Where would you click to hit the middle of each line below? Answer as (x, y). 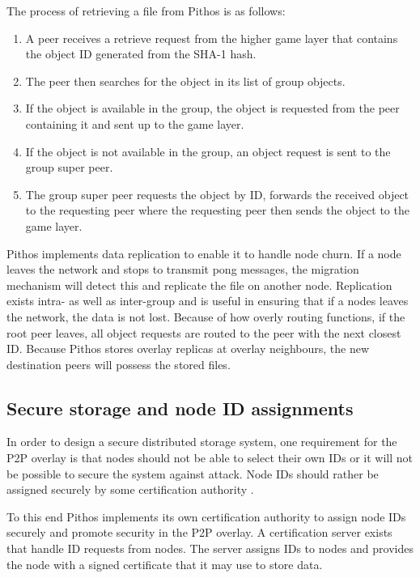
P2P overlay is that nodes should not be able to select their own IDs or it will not (210, 458)
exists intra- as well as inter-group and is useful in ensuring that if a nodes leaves (208, 301)
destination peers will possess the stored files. (119, 364)
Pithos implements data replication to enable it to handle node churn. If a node (204, 253)
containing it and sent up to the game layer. (135, 123)
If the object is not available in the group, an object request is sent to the (208, 151)
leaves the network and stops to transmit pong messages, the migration (183, 269)
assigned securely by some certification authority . (130, 489)
